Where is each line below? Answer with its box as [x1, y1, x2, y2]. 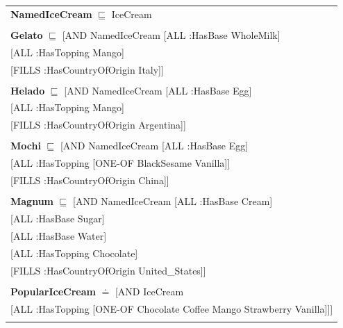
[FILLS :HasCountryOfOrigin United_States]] [10, 263, 206, 277]
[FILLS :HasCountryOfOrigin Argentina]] [10, 117, 186, 132]
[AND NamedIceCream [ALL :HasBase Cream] [73, 194, 273, 208]
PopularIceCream [10, 284, 96, 298]
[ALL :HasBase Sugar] [10, 211, 105, 226]
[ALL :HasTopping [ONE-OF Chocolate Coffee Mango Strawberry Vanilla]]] [10, 301, 333, 315]
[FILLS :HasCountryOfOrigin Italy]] [10, 62, 164, 76]
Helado [10, 83, 45, 97]
